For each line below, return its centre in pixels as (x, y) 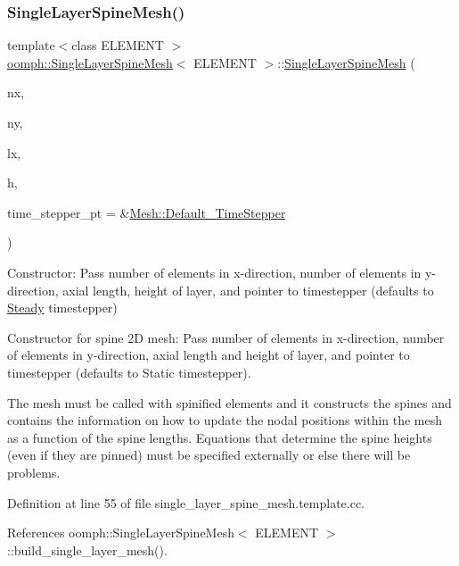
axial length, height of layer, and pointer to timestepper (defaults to (248, 290)
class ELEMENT (118, 45)
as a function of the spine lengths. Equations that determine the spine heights (220, 437)
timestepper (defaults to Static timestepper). (129, 372)
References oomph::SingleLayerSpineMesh (121, 533)
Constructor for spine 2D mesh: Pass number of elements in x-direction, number (226, 337)
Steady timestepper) (62, 308)
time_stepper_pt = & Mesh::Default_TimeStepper (147, 212)
